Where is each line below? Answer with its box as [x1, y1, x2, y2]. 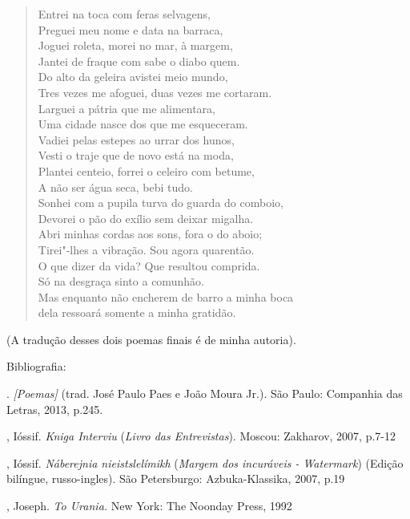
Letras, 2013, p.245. [6, 400, 103, 417]
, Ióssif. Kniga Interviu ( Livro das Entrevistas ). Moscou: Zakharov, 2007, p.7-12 [6, 428, 396, 444]
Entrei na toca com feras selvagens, [38, 6, 211, 22]
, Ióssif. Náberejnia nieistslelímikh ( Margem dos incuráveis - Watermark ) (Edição [6, 454, 404, 471]
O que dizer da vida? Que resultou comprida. [38, 257, 260, 274]
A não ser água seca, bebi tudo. [38, 178, 193, 195]
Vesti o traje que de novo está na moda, [38, 147, 234, 164]
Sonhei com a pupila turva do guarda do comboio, [38, 194, 283, 211]
